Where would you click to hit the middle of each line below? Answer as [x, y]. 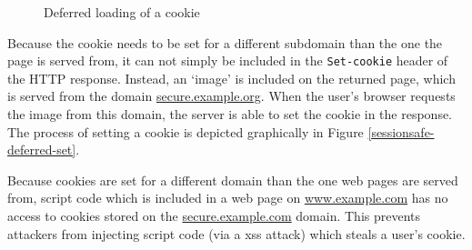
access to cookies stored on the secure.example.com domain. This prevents [214, 215]
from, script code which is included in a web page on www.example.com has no [228, 198]
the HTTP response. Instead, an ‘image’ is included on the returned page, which [231, 78]
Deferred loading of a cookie [122, 12]
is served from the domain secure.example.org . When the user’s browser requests [231, 96]
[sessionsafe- [401, 131]
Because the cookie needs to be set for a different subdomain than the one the [225, 42]
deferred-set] [42, 150]
